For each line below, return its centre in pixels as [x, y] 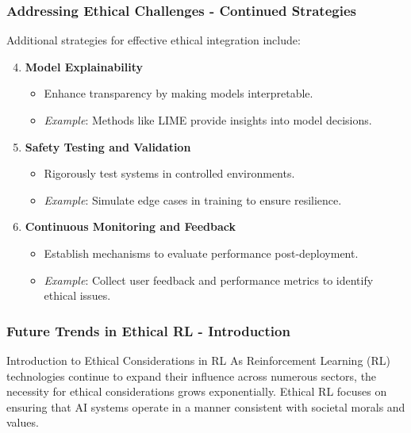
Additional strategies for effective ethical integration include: [154, 40]
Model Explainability [84, 66]
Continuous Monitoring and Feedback [130, 226]
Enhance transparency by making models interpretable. [179, 93]
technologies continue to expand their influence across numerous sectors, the [192, 376]
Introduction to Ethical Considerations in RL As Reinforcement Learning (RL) [198, 360]
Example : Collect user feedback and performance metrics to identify [209, 280]
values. [23, 422]
